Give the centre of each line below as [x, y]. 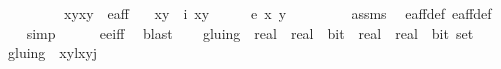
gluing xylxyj [52, 52]
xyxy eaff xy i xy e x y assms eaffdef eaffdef [277, 13]
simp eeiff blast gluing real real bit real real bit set [250, 32]
